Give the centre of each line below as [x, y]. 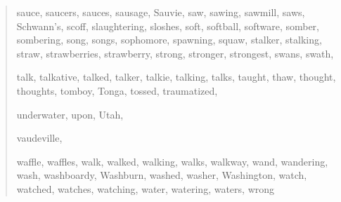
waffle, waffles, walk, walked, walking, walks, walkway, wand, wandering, [172, 161]
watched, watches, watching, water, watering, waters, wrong [146, 188]
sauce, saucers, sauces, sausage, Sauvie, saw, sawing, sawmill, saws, [161, 12]
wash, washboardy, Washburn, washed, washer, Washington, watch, [162, 175]
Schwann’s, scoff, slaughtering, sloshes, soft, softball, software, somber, [168, 26]
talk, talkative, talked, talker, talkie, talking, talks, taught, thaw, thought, [176, 77]
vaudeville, [39, 138]
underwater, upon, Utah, [70, 114]
